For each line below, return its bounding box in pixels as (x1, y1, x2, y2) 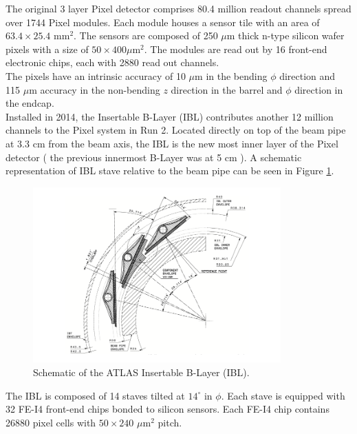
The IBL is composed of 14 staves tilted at (6, 388, 185, 402)
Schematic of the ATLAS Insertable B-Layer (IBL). (33, 364, 250, 379)
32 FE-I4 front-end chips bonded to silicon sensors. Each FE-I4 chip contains (6, 402, 329, 416)
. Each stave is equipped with (221, 388, 345, 402)
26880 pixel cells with (6, 415, 96, 429)
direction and (279, 68, 336, 83)
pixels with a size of (6, 41, 89, 56)
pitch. (158, 415, 182, 429)
